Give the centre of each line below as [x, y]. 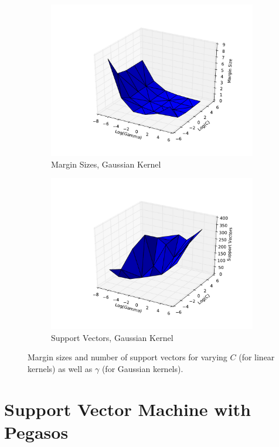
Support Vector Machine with [127, 409]
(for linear [257, 357]
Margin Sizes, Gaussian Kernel [106, 164]
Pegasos [36, 431]
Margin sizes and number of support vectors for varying [127, 357]
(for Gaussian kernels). [142, 368]
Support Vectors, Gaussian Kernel [112, 337]
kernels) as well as [60, 368]
